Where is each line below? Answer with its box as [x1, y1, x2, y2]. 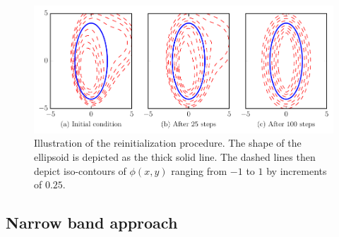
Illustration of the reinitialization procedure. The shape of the [34, 135, 302, 150]
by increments [266, 163, 327, 178]
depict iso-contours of [34, 163, 126, 178]
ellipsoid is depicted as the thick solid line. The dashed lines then [34, 150, 316, 164]
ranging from [171, 163, 227, 178]
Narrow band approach [6, 212, 178, 233]
